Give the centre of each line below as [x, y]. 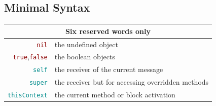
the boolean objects [85, 57]
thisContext [28, 96]
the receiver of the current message [109, 69]
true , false [30, 57]
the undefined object [86, 44]
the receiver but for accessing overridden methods [132, 82]
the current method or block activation [115, 95]
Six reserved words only [108, 31]
